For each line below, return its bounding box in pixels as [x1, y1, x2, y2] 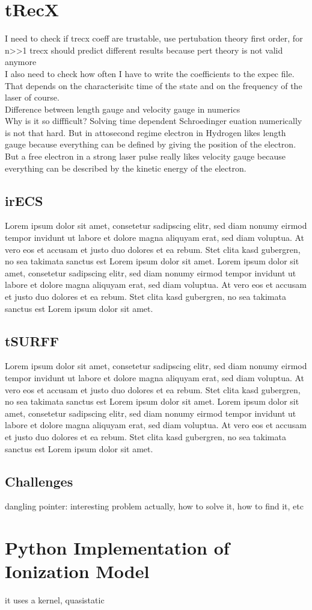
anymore [5, 55, 37, 68]
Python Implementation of [5, 535, 230, 560]
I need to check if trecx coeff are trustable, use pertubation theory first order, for [5, 32, 303, 45]
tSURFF [5, 331, 59, 350]
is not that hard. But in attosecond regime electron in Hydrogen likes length [5, 126, 286, 138]
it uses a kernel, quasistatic [5, 594, 105, 606]
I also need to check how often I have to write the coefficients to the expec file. [5, 67, 295, 79]
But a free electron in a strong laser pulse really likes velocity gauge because [5, 150, 286, 163]
